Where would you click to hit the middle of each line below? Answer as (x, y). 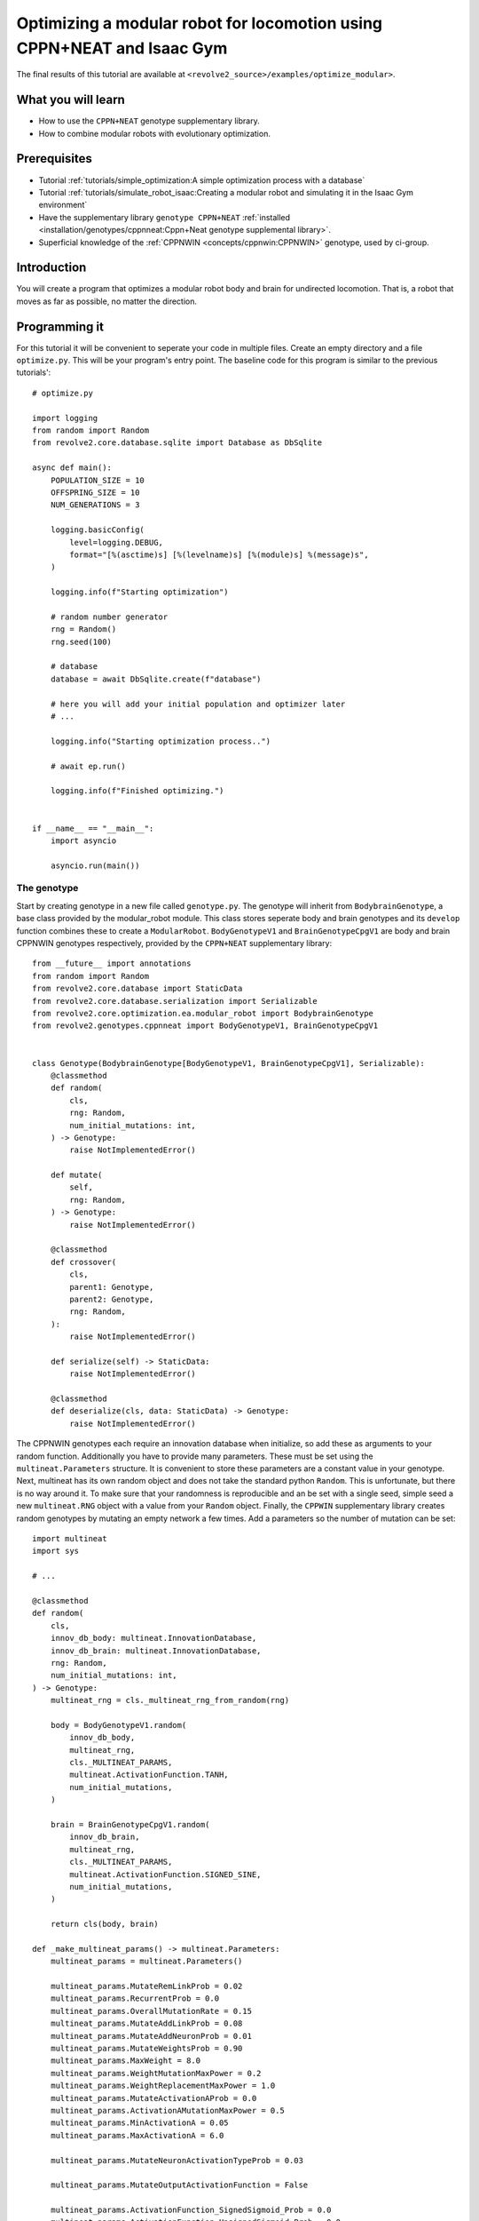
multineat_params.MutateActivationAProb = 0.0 (153, 2098)
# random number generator (109, 617)
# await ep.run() (88, 766)
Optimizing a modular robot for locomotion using (200, 23)
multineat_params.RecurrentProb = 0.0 (135, 1998)
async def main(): (72, 468)
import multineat (70, 1538)
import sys (56, 1551)
